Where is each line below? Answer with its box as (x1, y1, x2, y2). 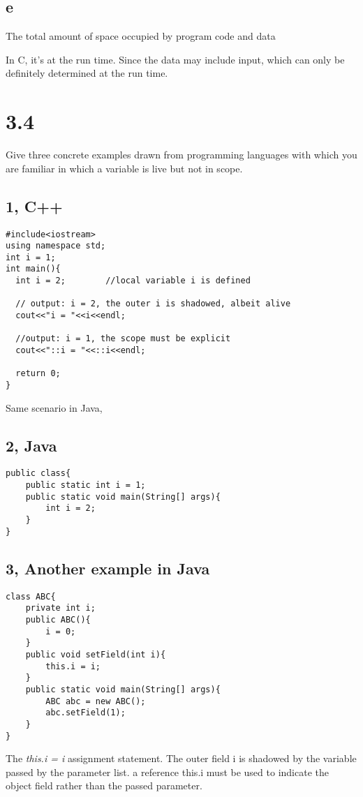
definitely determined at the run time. (6, 66, 168, 80)
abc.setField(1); (45, 708, 126, 718)
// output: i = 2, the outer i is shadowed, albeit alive (15, 299, 291, 309)
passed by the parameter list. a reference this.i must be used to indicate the (6, 764, 329, 779)
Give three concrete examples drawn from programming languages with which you (6, 147, 357, 162)
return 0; (15, 368, 61, 379)
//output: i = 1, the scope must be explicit (15, 334, 231, 344)
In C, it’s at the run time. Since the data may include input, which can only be (6, 52, 345, 66)
